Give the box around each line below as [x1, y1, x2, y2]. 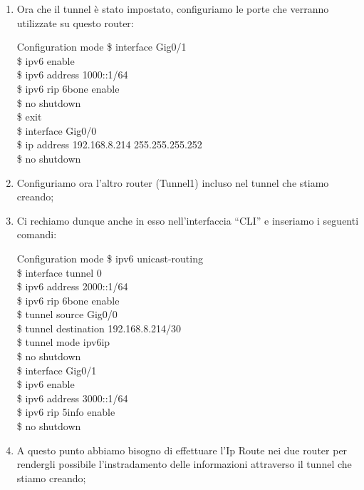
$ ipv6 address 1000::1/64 [16, 67, 128, 82]
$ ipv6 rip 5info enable [16, 404, 115, 419]
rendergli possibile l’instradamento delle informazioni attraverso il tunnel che [16, 456, 352, 471]
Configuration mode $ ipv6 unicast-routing [16, 250, 203, 265]
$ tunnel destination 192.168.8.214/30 [16, 320, 182, 335]
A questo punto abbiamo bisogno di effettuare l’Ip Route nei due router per [16, 442, 348, 457]
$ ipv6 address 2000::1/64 [16, 279, 128, 294]
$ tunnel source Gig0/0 [16, 307, 118, 322]
